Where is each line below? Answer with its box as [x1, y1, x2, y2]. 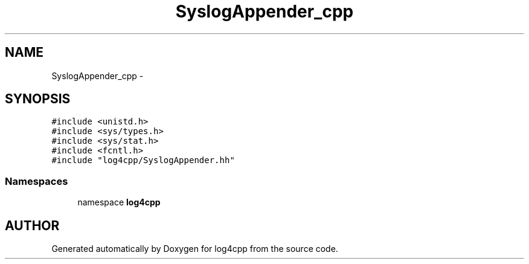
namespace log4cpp [77, 197, 161, 208]
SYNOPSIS [5, 91, 71, 107]
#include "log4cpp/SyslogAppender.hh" [51, 155, 235, 166]
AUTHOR [5, 217, 60, 233]
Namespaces [5, 175, 68, 187]
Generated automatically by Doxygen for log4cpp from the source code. [51, 243, 338, 254]
